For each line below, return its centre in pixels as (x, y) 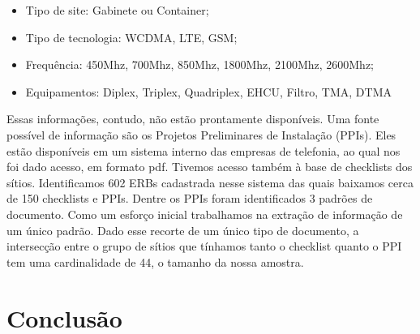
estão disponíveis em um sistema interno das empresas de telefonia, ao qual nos (204, 150)
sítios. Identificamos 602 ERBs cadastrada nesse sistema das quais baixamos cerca (210, 182)
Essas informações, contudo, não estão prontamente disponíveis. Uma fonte (193, 119)
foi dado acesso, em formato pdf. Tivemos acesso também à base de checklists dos (210, 167)
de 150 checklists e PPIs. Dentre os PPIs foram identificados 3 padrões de (190, 198)
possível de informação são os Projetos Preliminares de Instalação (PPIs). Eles (201, 134)
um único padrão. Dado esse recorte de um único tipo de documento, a (183, 230)
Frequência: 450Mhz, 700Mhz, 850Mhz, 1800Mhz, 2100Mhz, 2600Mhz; (200, 64)
